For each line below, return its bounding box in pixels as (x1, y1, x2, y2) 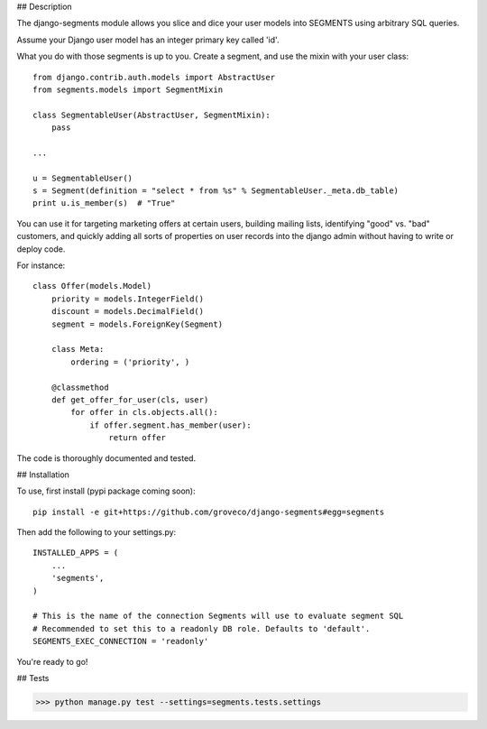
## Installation (16, 469, 69, 480)
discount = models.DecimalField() (51, 307, 205, 317)
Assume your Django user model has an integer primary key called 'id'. (16, 34, 280, 45)
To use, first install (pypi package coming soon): (16, 485, 196, 496)
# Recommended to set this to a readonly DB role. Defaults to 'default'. (32, 623, 371, 633)
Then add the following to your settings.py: (16, 527, 177, 538)
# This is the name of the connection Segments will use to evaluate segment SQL (32, 611, 404, 622)
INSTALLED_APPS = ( (32, 548, 119, 558)
